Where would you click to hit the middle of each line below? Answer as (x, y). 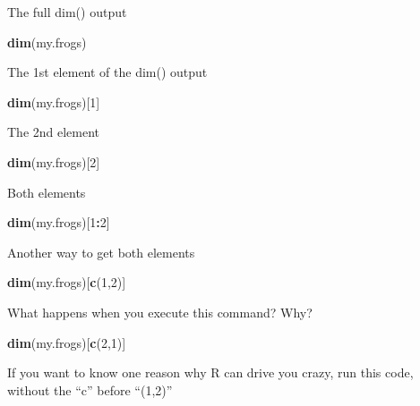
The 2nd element (54, 132)
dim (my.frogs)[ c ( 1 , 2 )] (67, 282)
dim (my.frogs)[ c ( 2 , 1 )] (67, 342)
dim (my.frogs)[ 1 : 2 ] (59, 222)
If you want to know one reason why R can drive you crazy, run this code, (210, 372)
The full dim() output (67, 12)
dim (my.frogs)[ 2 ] (54, 161)
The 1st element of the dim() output (107, 72)
